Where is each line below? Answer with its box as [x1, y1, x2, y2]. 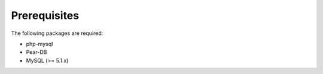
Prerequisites [11, 9, 80, 22]
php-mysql [26, 40, 53, 47]
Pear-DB [26, 49, 47, 56]
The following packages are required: [11, 30, 103, 37]
